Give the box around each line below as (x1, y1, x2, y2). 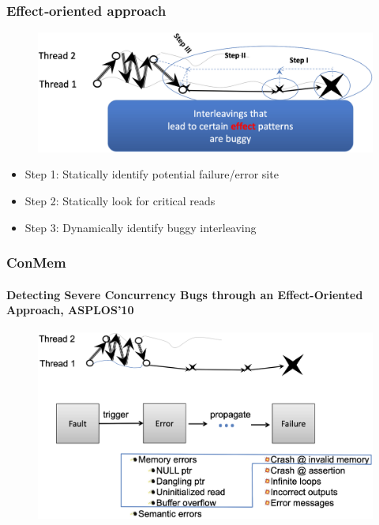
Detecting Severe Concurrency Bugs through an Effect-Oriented (6, 286, 363, 302)
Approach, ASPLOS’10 (6, 302, 134, 318)
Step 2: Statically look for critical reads (24, 192, 216, 208)
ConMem (6, 253, 66, 272)
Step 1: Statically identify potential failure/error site (24, 166, 279, 182)
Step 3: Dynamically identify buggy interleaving (24, 219, 257, 235)
